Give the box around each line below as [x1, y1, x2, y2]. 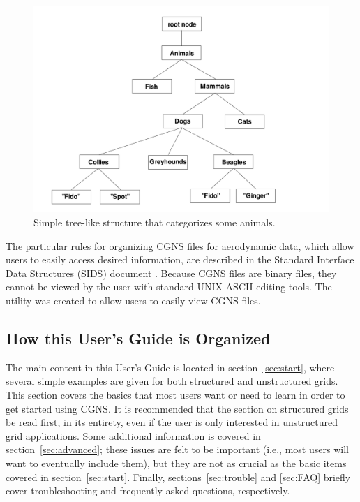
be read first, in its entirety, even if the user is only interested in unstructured [6, 415, 338, 429]
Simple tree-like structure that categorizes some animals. [33, 215, 276, 230]
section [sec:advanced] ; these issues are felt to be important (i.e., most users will [6, 442, 349, 457]
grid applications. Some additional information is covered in [6, 428, 261, 443]
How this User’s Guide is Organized [6, 327, 271, 349]
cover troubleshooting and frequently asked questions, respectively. [6, 483, 290, 498]
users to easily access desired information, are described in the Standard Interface [6, 252, 354, 267]
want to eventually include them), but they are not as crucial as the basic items [6, 455, 347, 470]
